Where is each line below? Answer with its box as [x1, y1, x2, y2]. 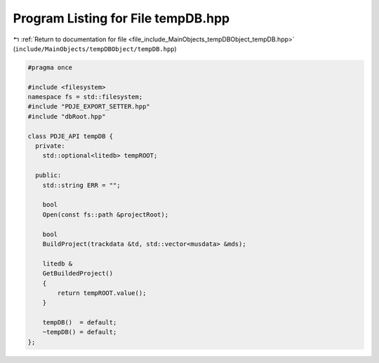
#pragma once [27, 63, 73, 71]
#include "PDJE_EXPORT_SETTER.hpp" [27, 102, 150, 111]
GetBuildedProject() [42, 270, 114, 278]
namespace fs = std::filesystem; [27, 93, 143, 101]
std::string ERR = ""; [42, 181, 121, 189]
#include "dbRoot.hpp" [27, 112, 106, 121]
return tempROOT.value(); [57, 289, 147, 297]
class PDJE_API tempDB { [27, 132, 114, 140]
